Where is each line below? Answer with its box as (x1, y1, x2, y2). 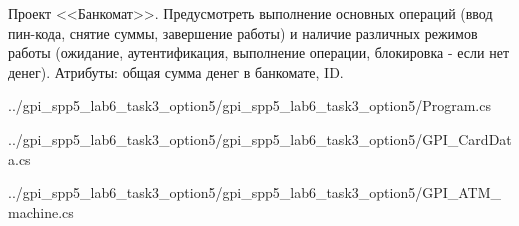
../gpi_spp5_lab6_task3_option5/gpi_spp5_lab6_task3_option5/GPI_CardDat (8, 128, 512, 149)
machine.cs (8, 201, 74, 222)
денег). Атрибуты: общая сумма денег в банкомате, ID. (8, 61, 344, 82)
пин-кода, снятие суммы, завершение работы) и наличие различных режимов (8, 22, 478, 43)
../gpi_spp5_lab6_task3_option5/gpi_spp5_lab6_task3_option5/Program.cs (8, 95, 491, 116)
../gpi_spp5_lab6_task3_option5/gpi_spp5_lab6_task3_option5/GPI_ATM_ (8, 182, 502, 203)
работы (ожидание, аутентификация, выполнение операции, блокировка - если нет (8, 42, 509, 63)
